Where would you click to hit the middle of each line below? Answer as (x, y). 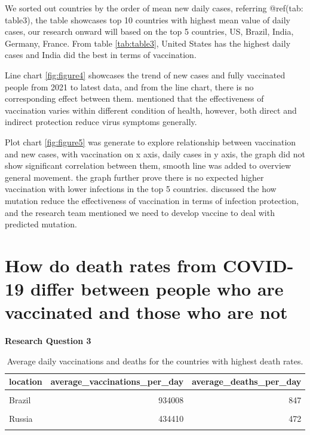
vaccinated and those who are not (146, 312)
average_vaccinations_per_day (117, 381)
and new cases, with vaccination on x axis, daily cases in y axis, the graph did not (155, 153)
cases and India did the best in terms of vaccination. (101, 55)
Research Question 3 (48, 341)
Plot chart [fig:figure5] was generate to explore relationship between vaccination (151, 142)
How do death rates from (111, 265)
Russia (21, 418)
